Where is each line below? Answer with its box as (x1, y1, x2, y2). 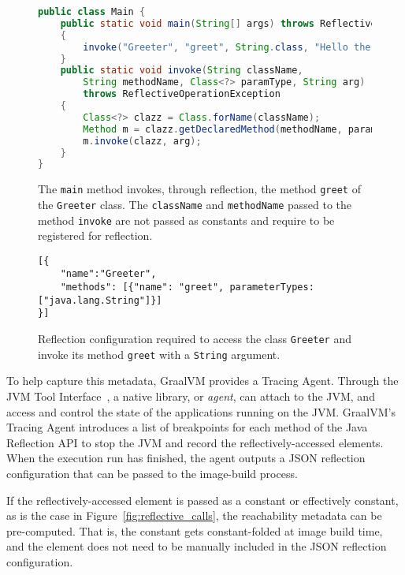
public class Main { (38, 6, 146, 17)
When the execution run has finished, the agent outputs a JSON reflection (6, 450, 366, 466)
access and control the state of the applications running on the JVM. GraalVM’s (6, 403, 396, 420)
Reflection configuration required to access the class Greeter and (38, 330, 352, 347)
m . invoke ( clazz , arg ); (83, 135, 202, 147)
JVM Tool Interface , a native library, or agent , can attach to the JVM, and (6, 388, 375, 404)
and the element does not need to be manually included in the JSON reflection (6, 538, 387, 554)
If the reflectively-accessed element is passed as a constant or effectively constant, (6, 491, 399, 508)
